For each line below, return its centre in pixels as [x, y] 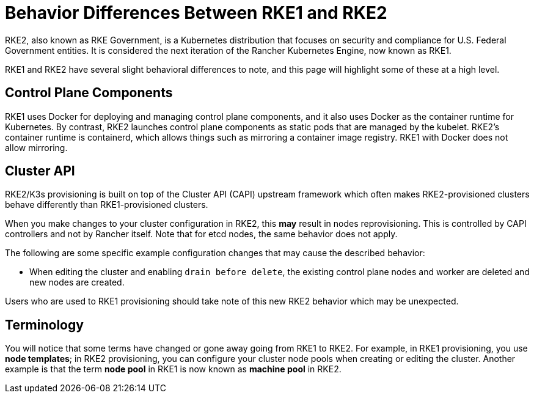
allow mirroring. [36, 147]
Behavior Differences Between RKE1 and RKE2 [196, 13]
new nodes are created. [77, 282]
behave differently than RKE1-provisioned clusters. [107, 205]
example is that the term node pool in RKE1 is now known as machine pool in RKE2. [173, 369]
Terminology [44, 325]
